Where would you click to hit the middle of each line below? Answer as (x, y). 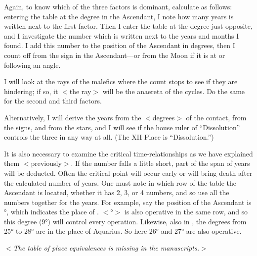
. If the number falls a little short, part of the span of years (160, 163)
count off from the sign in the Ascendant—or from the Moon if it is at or (115, 55)
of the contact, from (216, 117)
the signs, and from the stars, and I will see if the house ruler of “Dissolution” (122, 127)
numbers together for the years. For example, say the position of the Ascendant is (128, 202)
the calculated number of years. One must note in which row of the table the (120, 182)
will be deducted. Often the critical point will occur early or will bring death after (128, 173)
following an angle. (32, 65)
